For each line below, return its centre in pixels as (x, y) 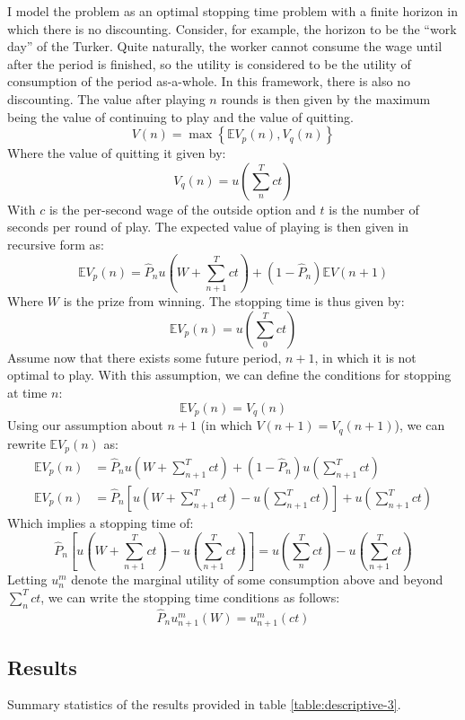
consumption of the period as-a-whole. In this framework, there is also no (209, 81)
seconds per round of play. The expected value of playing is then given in (208, 227)
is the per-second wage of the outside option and (182, 209)
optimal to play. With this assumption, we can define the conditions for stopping (229, 375)
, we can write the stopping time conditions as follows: (190, 597)
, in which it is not (365, 357)
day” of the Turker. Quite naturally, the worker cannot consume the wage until (225, 46)
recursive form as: (56, 244)
